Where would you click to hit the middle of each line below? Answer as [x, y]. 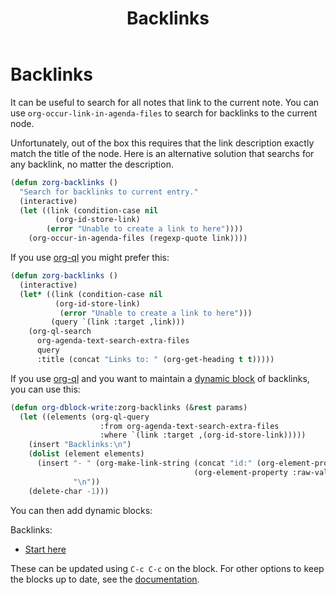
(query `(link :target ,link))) [118, 322]
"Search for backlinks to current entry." [109, 192]
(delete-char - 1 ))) [69, 491]
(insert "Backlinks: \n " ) [80, 445]
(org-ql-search [60, 332]
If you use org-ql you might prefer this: [90, 258]
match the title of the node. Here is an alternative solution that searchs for [162, 153]
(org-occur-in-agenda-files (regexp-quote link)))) [138, 238]
